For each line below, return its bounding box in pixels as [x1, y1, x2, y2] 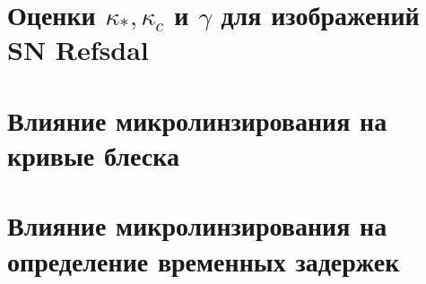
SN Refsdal [7, 31, 149, 68]
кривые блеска [7, 136, 179, 173]
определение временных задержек [7, 242, 400, 279]
